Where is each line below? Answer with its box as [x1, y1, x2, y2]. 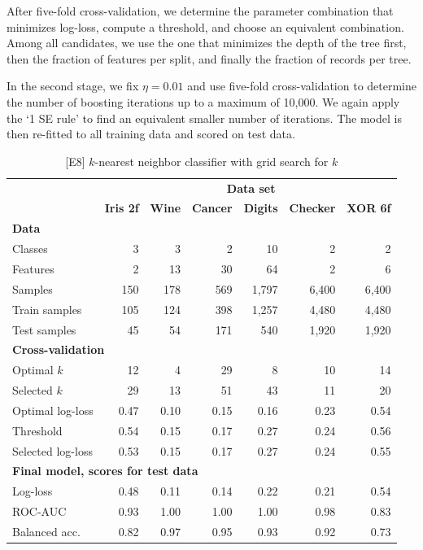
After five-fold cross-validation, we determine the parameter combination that [7, 2, 394, 19]
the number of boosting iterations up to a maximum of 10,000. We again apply [7, 93, 400, 110]
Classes [12, 240, 48, 257]
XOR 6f [347, 199, 391, 216]
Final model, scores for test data [12, 462, 198, 479]
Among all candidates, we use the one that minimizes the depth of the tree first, [7, 34, 407, 51]
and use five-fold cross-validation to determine [187, 77, 417, 94]
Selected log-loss [12, 442, 93, 459]
